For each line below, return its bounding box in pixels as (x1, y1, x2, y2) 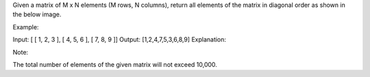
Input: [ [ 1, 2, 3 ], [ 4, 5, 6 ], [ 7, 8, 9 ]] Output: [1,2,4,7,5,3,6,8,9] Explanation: (12, 35, 226, 44)
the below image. (12, 10, 62, 18)
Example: (12, 22, 39, 31)
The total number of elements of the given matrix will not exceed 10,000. (12, 60, 217, 68)
